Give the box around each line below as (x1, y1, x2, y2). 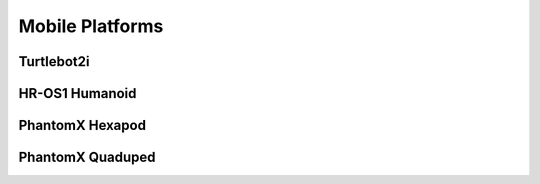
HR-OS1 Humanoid (18, 85, 137, 102)
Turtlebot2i (18, 53, 90, 70)
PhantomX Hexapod (18, 117, 147, 134)
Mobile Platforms (18, 15, 164, 37)
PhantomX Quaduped (18, 149, 156, 166)
